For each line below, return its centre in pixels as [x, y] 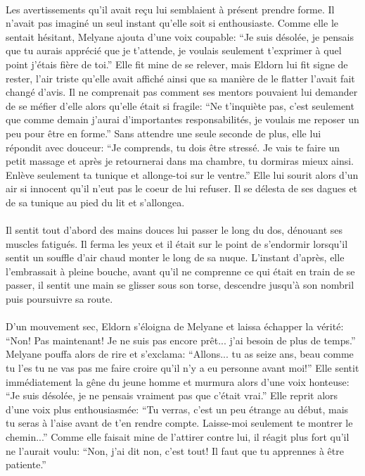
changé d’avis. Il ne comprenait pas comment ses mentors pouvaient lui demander [182, 92]
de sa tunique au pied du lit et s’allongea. [95, 202]
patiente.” [26, 464]
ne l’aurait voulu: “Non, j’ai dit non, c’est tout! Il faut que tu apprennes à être [175, 450]
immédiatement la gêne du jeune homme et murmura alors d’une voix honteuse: [178, 381]
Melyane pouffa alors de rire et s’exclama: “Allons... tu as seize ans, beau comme [180, 354]
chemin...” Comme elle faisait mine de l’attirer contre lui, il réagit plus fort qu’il [178, 437]
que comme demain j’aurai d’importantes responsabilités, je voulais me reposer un [182, 119]
